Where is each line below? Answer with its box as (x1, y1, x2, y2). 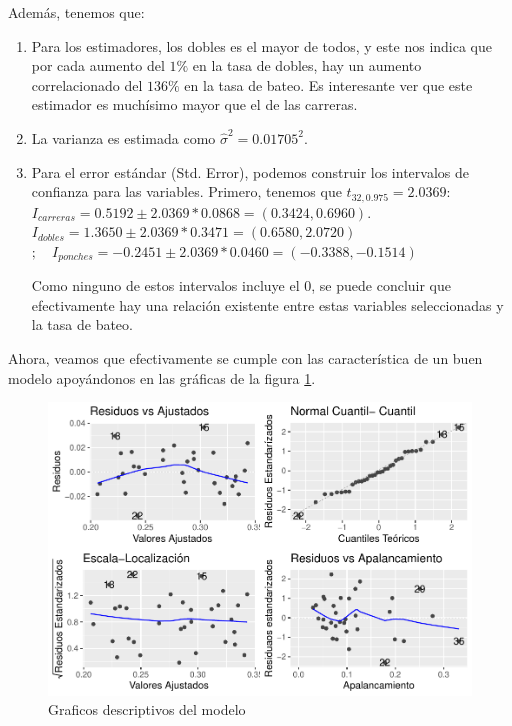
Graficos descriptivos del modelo (48, 699, 246, 720)
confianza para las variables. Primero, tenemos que (31, 181, 342, 202)
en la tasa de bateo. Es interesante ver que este (184, 74, 473, 95)
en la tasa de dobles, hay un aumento (192, 55, 422, 76)
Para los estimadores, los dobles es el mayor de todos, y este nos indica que (31, 35, 493, 56)
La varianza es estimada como (31, 127, 216, 148)
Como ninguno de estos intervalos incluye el (31, 275, 300, 296)
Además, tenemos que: (8, 2, 145, 22)
